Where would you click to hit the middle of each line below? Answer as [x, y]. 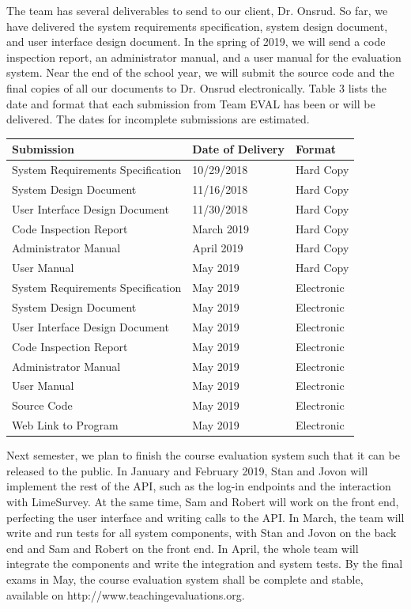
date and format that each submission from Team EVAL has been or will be [191, 103]
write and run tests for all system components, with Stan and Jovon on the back [202, 533]
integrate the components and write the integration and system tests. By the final [205, 564]
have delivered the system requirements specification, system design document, [197, 26]
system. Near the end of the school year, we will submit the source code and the [200, 72]
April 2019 [218, 248]
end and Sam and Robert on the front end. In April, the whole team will [183, 548]
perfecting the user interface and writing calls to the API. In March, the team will [205, 517]
